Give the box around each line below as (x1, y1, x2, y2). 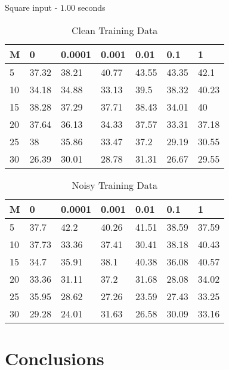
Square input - (5, 1, 58, 13)
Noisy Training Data (72, 178, 157, 192)
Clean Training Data (72, 23, 158, 37)
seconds (78, 1, 106, 13)
